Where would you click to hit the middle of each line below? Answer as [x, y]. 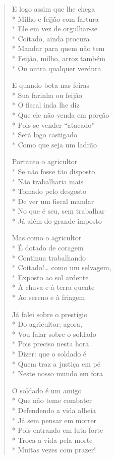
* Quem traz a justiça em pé [56, 363]
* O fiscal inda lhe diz [46, 105]
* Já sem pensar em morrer [54, 420]
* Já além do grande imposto [57, 220]
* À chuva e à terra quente [53, 287]
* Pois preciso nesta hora [50, 344]
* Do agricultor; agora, [47, 324]
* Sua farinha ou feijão [47, 95]
